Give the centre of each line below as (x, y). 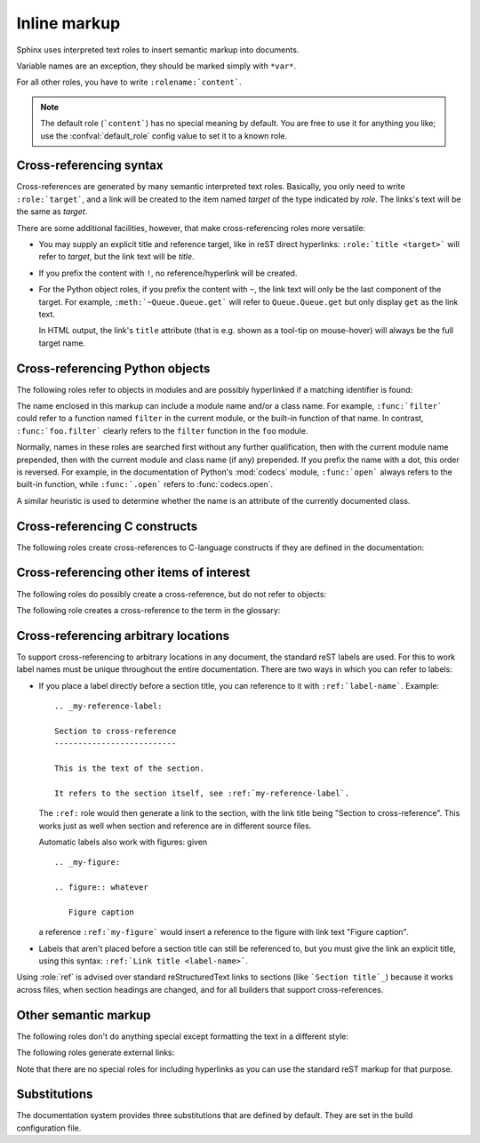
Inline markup (68, 23)
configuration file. (49, 1128)
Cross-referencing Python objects (113, 368)
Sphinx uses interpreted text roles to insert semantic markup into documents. (158, 50)
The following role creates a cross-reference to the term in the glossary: (148, 610)
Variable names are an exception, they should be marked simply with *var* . (156, 66)
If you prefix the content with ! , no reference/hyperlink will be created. (168, 273)
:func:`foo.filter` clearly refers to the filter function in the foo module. (162, 430)
